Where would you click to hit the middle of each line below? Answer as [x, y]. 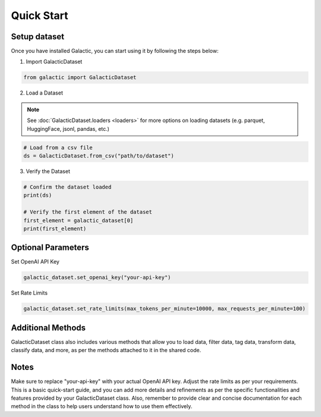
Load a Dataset [45, 93]
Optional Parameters [50, 248]
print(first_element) [55, 228]
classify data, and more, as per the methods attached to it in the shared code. [106, 350]
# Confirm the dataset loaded [67, 187]
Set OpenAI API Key [35, 262]
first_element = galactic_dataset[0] [78, 220]
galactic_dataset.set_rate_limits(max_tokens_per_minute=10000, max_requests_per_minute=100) [165, 309]
